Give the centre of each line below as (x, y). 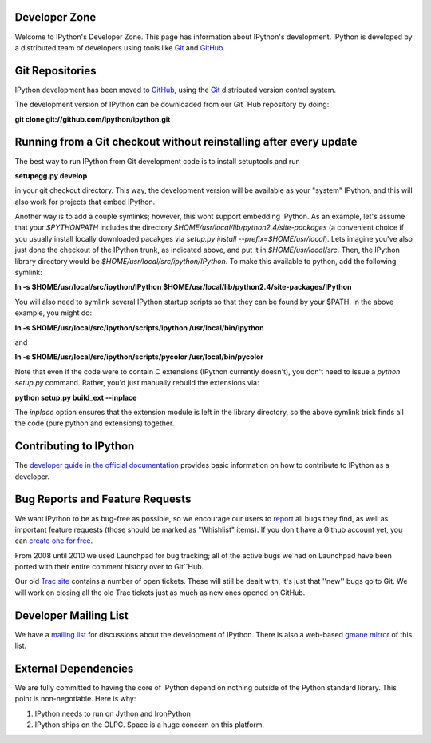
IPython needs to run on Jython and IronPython (113, 713)
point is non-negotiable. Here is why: (75, 699)
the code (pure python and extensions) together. (95, 423)
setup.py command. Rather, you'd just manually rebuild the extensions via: (137, 383)
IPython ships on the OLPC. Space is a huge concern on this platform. (150, 725)
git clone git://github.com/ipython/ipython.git (93, 119)
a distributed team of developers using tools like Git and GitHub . (120, 47)
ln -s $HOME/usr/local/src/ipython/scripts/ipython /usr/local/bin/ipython (139, 327)
